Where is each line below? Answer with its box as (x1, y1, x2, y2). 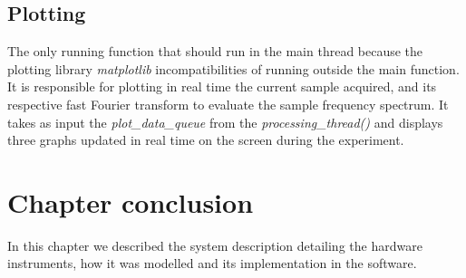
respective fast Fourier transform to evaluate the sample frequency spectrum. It (7, 94, 449, 113)
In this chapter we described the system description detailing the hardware (7, 235, 422, 254)
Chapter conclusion (7, 183, 254, 220)
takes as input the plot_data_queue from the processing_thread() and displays (7, 112, 443, 131)
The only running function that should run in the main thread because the (7, 42, 423, 61)
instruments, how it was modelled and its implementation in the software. (7, 254, 417, 273)
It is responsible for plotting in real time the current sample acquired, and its (7, 77, 437, 96)
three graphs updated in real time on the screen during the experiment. (7, 130, 404, 149)
